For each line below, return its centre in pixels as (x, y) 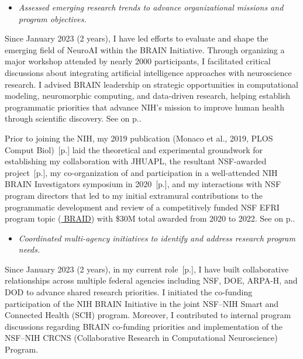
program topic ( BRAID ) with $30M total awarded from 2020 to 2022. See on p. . (150, 218)
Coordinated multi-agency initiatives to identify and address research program (157, 238)
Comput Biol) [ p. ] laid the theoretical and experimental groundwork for (134, 149)
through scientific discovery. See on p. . (73, 118)
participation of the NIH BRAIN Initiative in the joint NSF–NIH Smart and (142, 303)
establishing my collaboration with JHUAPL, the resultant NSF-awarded (136, 161)
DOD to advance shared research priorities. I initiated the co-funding (129, 292)
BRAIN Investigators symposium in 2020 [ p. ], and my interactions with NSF (143, 184)
